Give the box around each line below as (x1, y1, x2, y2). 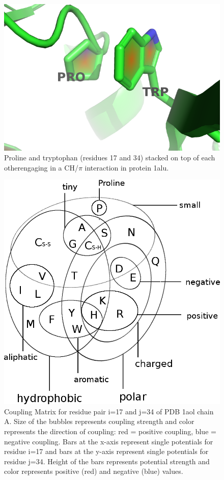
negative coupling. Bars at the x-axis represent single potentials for (4, 436, 213, 446)
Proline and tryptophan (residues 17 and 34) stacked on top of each (4, 152, 215, 163)
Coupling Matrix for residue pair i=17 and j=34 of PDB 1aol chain (4, 406, 214, 416)
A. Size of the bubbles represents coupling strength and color (4, 416, 194, 427)
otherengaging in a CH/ (4, 162, 78, 173)
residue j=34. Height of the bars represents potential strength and (4, 456, 210, 466)
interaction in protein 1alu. (85, 162, 169, 173)
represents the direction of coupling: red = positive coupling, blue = (4, 426, 216, 436)
